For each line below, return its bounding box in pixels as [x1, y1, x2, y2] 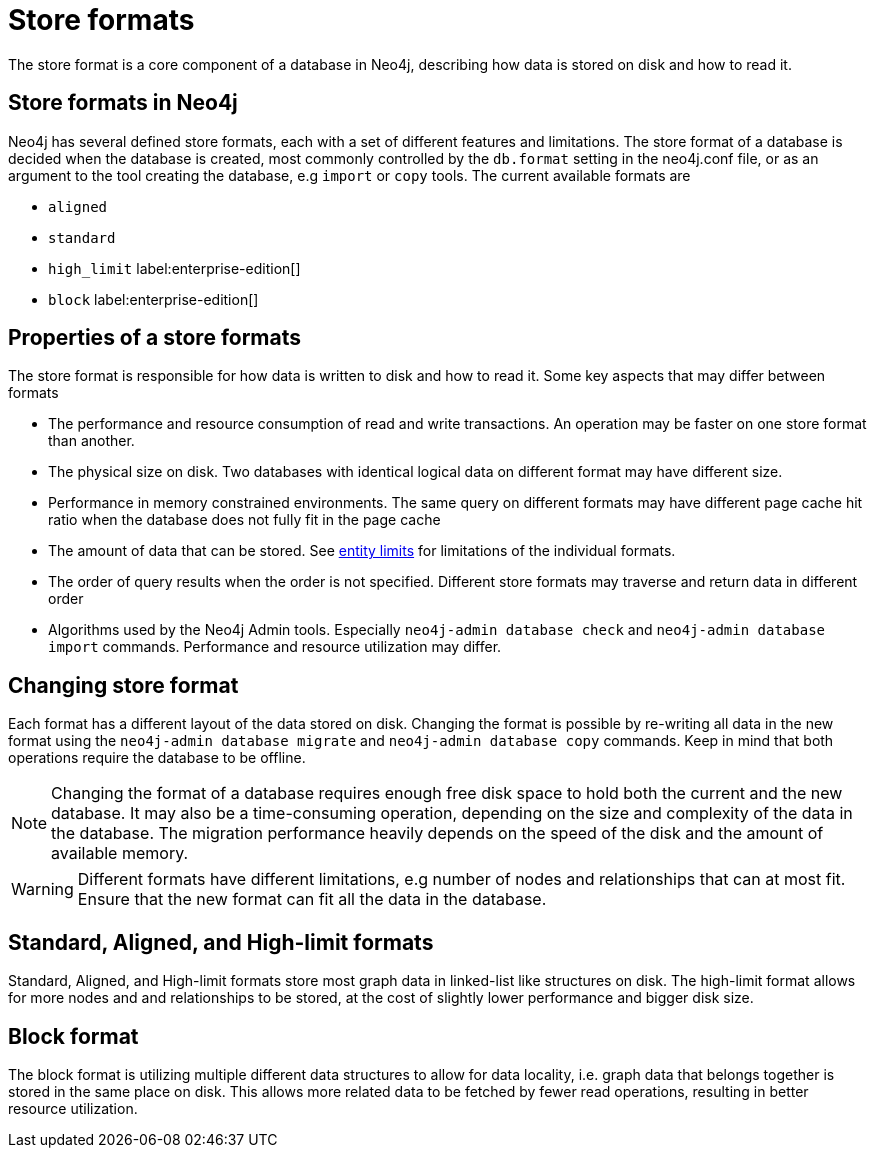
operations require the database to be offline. [8, 749, 306, 767]
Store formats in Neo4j [8, 90, 238, 116]
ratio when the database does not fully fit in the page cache [48, 511, 441, 529]
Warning [11, 879, 74, 900]
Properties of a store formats [8, 325, 302, 351]
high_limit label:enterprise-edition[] [48, 259, 301, 277]
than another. [48, 432, 135, 450]
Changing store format [8, 672, 239, 698]
